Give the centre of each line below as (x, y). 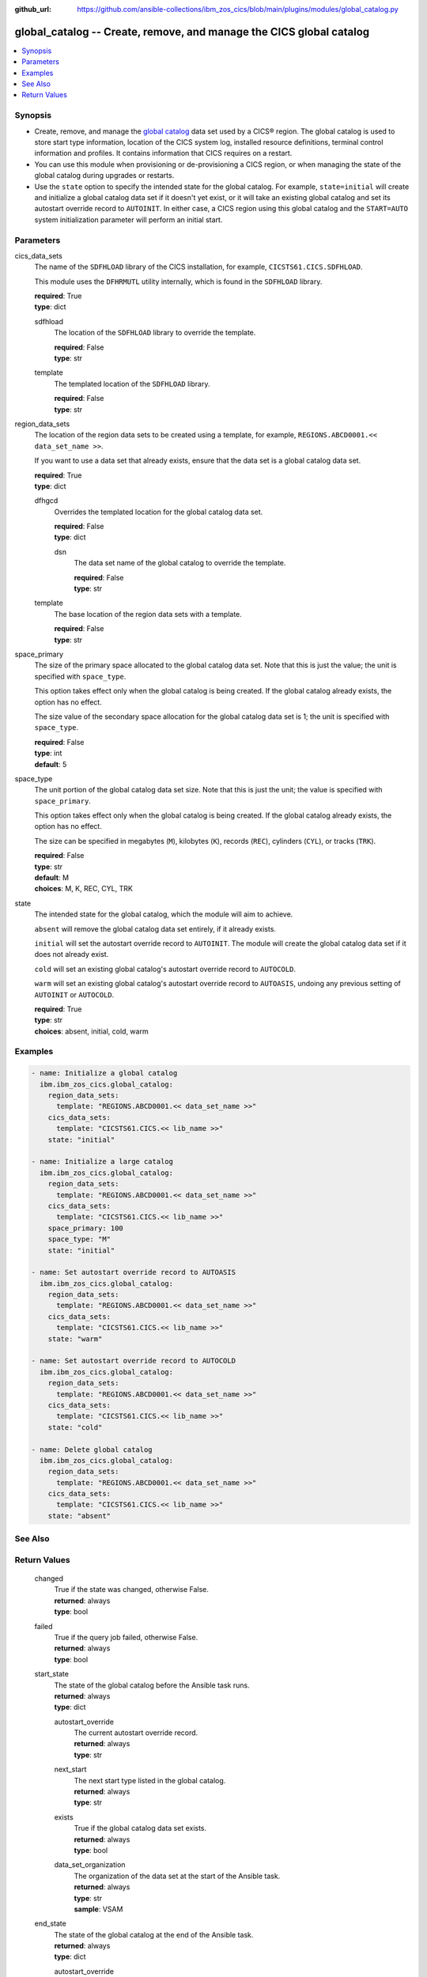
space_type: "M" (79, 1239)
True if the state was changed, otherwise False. (132, 1590)
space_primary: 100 (86, 1228)
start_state (51, 1674)
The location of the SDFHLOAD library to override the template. (155, 333)
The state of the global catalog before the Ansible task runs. (152, 1685)
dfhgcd (46, 501)
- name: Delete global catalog (92, 1450)
